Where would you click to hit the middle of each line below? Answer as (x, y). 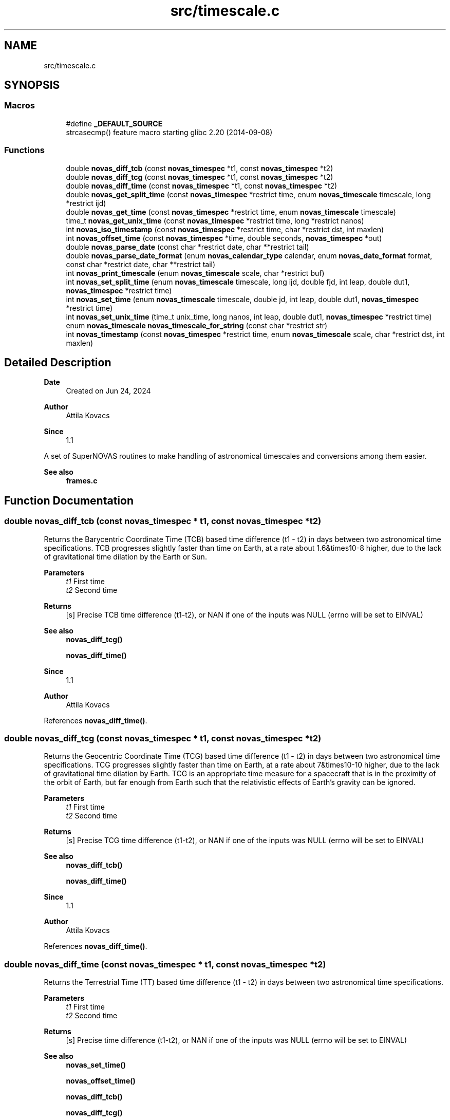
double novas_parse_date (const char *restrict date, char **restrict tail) (188, 247)
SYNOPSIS (32, 85)
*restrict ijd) (86, 203)
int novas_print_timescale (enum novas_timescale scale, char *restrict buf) (195, 273)
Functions (24, 150)
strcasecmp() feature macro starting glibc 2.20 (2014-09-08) (169, 132)
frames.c (82, 481)
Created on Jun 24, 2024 (108, 391)
